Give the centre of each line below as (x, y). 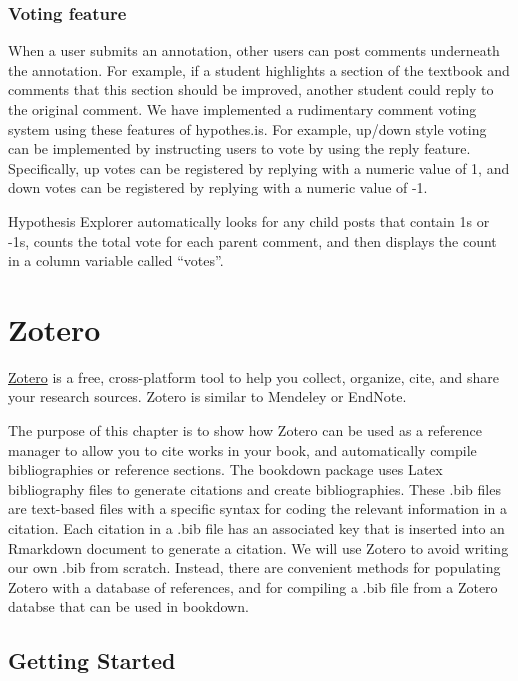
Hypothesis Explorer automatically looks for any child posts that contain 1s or (249, 220)
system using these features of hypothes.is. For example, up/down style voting (247, 128)
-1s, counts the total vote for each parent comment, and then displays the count (252, 240)
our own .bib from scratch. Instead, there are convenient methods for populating (254, 567)
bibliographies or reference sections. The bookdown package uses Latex (225, 469)
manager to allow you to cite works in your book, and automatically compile (242, 449)
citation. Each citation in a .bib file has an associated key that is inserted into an (256, 528)
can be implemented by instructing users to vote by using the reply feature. (239, 148)
